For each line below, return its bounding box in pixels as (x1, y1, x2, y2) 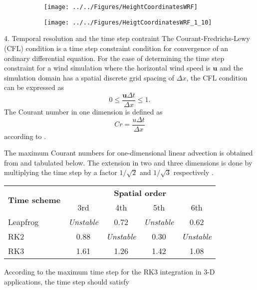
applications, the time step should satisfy (4, 276, 129, 286)
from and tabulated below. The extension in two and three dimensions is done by (4, 157, 253, 167)
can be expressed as (4, 82, 64, 92)
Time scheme (8, 194, 61, 206)
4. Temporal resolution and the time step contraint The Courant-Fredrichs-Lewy (4, 33, 250, 43)
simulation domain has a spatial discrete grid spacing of (4, 72, 175, 82)
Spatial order (114, 186, 167, 198)
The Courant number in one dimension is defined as (4, 106, 163, 116)
